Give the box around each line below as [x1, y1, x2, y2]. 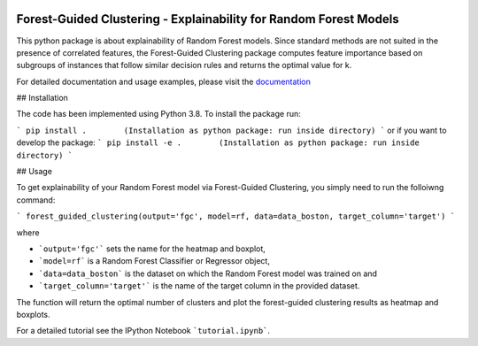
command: [16, 195, 56, 205]
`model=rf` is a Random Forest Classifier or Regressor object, [38, 256, 270, 266]
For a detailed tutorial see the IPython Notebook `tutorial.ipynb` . [16, 326, 270, 336]
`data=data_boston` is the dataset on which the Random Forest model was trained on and [38, 268, 378, 279]
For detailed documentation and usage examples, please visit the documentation [16, 76, 312, 87]
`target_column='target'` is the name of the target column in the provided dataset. [38, 281, 360, 291]
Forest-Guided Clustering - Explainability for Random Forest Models [16, 12, 399, 27]
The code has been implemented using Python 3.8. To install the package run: [16, 109, 301, 119]
